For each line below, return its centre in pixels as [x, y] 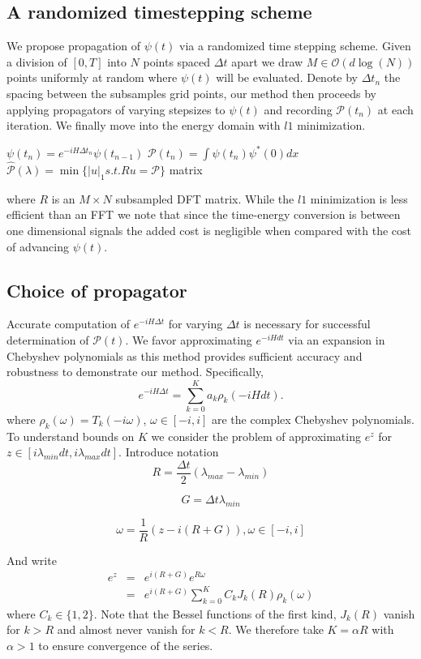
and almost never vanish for [126, 629]
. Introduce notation [169, 452]
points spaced [177, 61]
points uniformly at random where [92, 77]
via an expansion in [337, 339]
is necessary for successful [307, 324]
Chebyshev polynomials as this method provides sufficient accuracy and [185, 355]
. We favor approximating [189, 339]
